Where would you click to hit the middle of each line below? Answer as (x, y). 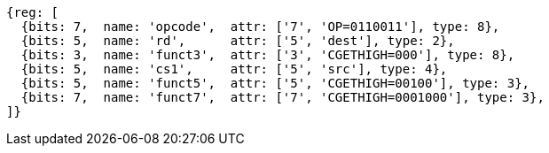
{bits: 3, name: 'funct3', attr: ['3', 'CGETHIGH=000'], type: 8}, (268, 55)
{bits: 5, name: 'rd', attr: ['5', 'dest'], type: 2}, (238, 41)
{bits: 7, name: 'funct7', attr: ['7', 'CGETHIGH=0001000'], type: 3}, (282, 97)
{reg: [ (33, 12)
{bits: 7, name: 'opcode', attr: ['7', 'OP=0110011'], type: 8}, (260, 27)
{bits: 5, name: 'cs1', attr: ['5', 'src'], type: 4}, (234, 69)
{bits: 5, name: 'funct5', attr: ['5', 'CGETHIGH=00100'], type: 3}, (275, 83)
